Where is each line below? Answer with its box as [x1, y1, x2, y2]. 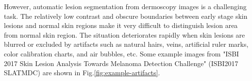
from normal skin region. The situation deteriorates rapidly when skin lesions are [4, 29, 245, 40]
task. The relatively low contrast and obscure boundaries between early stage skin [4, 11, 248, 21]
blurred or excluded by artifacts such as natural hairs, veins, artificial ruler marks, [4, 39, 249, 49]
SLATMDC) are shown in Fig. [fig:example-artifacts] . [4, 67, 160, 78]
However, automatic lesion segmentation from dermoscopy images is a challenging [4, 1, 247, 11]
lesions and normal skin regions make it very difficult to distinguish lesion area [4, 20, 238, 30]
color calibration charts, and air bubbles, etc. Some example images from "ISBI [4, 48, 239, 58]
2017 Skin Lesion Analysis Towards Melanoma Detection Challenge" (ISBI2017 [4, 58, 238, 68]
